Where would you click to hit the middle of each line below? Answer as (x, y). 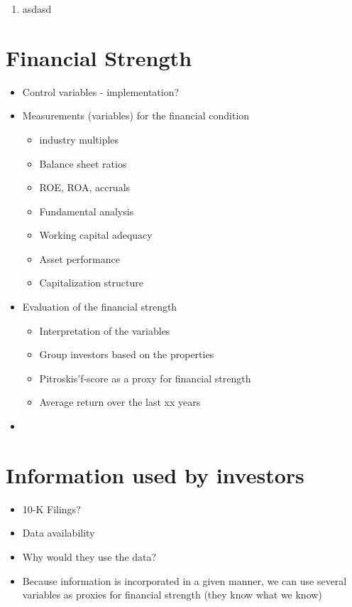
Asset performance (79, 258)
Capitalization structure (91, 283)
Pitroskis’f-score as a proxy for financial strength (145, 378)
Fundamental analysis (87, 211)
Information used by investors (155, 474)
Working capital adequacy (96, 235)
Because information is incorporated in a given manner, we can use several (185, 580)
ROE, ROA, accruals (85, 187)
